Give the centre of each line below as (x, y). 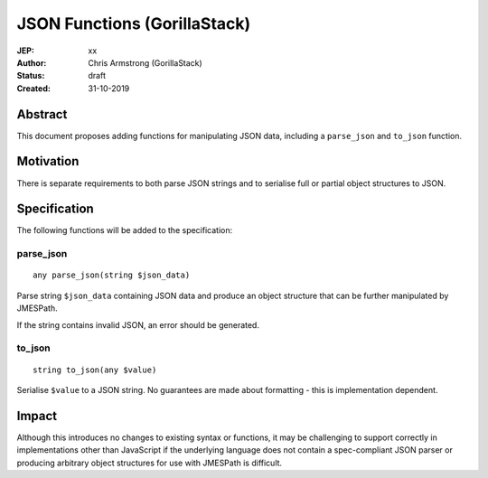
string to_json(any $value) (95, 370)
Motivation (48, 161)
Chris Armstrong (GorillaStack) (145, 62)
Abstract (42, 114)
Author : (32, 62)
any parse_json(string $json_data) (112, 275)
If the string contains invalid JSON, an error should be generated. (138, 324)
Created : (34, 88)
